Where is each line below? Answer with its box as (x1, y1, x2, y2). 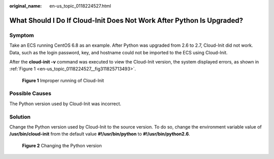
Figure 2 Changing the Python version (22, 142, 102, 148)
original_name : (9, 3, 42, 9)
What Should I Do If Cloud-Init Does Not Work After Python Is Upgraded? (9, 16, 244, 25)
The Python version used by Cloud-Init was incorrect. (9, 101, 121, 107)
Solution (9, 113, 31, 120)
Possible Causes (9, 90, 52, 97)
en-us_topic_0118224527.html (49, 3, 111, 9)
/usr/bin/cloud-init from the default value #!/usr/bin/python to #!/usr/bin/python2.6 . (9, 131, 190, 137)
